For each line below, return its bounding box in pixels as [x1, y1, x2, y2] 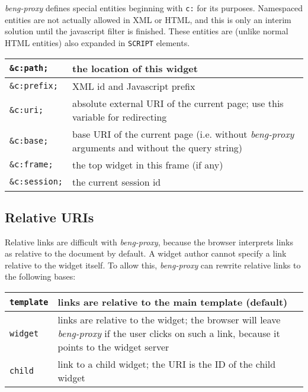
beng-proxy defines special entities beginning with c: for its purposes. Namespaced [5, 2, 303, 14]
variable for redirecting [72, 109, 167, 124]
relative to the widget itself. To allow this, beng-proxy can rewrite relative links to [5, 258, 301, 271]
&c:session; [9, 177, 63, 186]
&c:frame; [9, 160, 53, 169]
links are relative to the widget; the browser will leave [57, 313, 281, 327]
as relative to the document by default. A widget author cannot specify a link [5, 247, 287, 260]
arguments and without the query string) [72, 140, 243, 154]
